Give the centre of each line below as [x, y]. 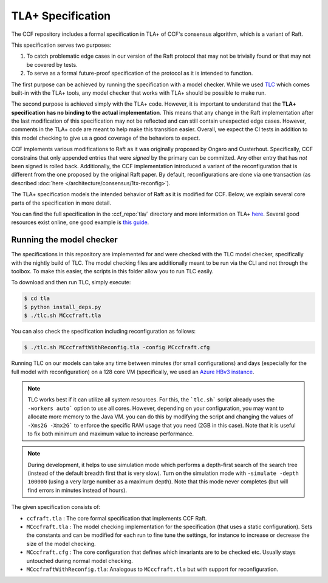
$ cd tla [37, 298]
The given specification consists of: [56, 507]
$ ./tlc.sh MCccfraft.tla [63, 315]
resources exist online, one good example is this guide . [80, 222]
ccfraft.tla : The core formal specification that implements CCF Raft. [117, 518]
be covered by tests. [52, 64]
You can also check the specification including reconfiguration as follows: [104, 332]
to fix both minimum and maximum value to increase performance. [111, 434]
